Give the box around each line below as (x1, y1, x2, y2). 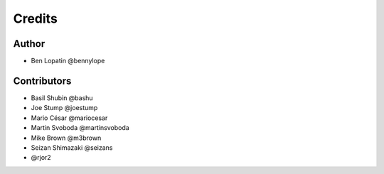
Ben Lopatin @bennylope (31, 57, 105, 65)
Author (13, 38, 46, 50)
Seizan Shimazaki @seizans (31, 143, 113, 152)
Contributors (13, 75, 72, 87)
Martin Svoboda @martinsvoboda (31, 124, 129, 132)
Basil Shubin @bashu (31, 93, 93, 102)
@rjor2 (31, 153, 51, 162)
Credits (13, 11, 58, 26)
